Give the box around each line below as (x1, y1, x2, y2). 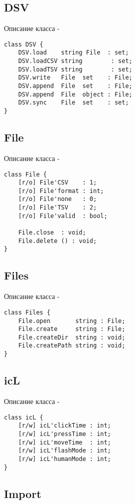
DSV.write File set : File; (18, 74, 133, 81)
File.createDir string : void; (18, 333, 126, 341)
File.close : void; (18, 229, 86, 236)
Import (4, 485, 41, 501)
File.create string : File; (18, 325, 126, 333)
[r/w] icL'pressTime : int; (18, 430, 111, 437)
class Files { (4, 308, 51, 316)
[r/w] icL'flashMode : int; (18, 447, 111, 454)
